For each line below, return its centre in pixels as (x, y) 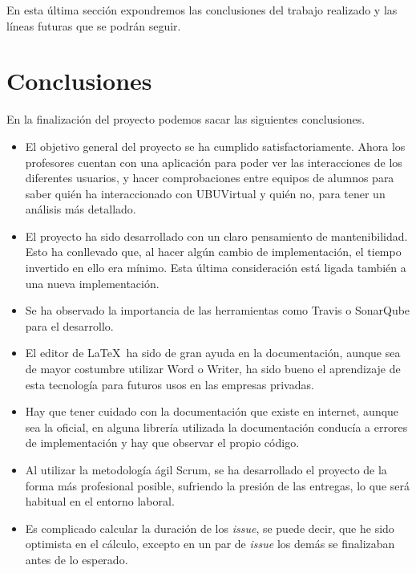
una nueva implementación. (92, 283)
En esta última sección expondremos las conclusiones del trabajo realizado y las (202, 10)
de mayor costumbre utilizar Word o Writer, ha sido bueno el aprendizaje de (213, 369)
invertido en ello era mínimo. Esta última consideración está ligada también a (216, 268)
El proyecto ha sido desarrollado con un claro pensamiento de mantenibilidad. (216, 236)
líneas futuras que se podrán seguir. (94, 25)
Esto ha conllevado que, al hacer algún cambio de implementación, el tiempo (213, 252)
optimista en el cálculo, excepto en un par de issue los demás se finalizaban (210, 544)
